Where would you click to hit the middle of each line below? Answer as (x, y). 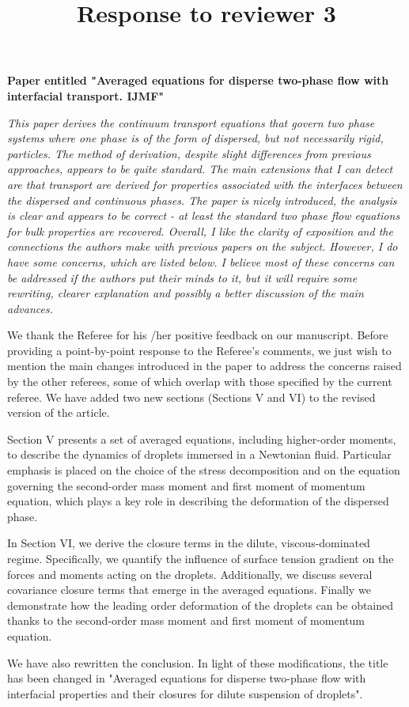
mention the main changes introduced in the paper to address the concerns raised (204, 366)
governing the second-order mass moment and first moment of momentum (186, 485)
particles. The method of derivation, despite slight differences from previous (189, 153)
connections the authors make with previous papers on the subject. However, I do (203, 246)
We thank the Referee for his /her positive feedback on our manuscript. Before (198, 335)
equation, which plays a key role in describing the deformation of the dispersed (198, 501)
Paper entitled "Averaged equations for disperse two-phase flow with (198, 80)
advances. (30, 308)
